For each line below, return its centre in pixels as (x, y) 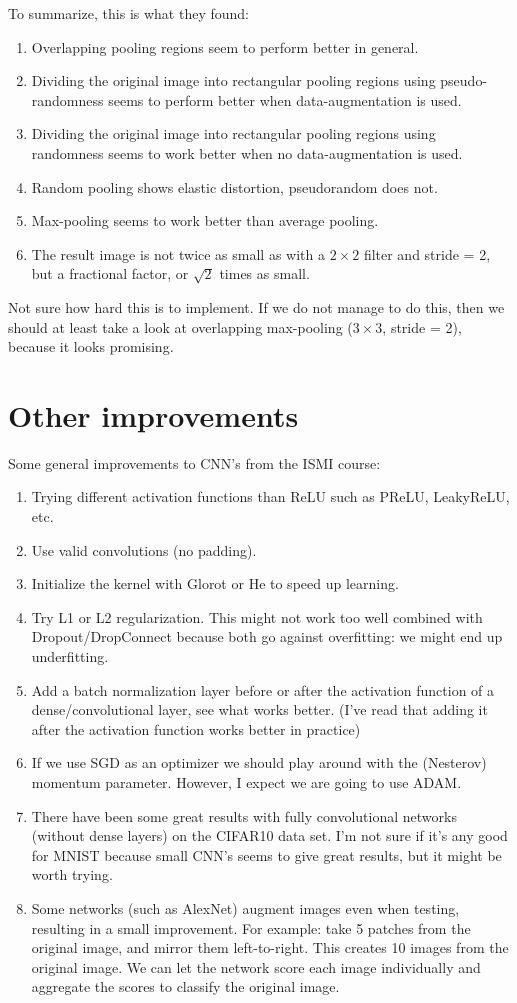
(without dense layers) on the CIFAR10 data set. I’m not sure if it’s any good (269, 835)
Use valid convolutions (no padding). (144, 549)
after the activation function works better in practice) (196, 728)
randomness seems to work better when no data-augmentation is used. (247, 152)
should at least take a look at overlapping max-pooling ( (180, 326)
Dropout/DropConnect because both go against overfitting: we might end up (267, 636)
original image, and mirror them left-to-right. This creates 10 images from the (270, 947)
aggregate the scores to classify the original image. (185, 986)
